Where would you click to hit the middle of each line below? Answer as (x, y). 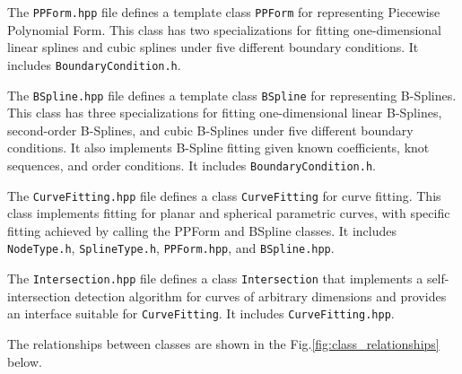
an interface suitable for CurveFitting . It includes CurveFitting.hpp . (201, 313)
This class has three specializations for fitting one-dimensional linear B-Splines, (225, 113)
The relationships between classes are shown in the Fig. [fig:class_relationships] (223, 344)
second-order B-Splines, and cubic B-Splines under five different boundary (210, 130)
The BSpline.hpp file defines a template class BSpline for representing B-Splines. (232, 95)
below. (25, 361)
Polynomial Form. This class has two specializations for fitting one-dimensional (225, 29)
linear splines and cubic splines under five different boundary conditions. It (213, 47)
